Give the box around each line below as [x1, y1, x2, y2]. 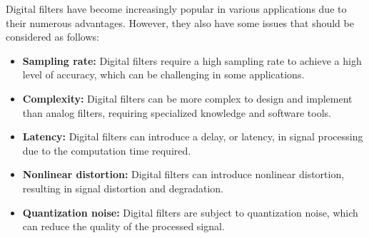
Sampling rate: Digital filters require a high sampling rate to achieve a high [22, 53, 362, 68]
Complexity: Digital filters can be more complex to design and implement [22, 90, 353, 105]
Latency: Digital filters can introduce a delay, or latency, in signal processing [22, 129, 363, 144]
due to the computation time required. [22, 143, 191, 157]
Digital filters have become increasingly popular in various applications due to [6, 1, 347, 16]
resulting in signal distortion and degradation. [22, 180, 223, 195]
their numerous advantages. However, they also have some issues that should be [6, 15, 354, 30]
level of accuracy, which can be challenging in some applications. [22, 67, 305, 82]
